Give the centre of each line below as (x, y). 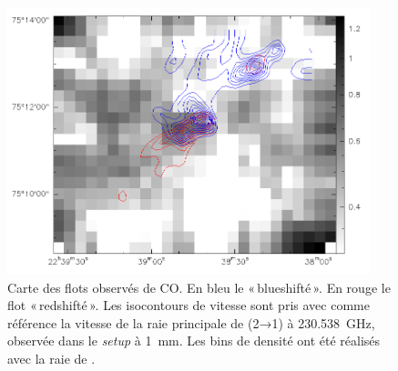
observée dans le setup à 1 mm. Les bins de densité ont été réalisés (194, 341)
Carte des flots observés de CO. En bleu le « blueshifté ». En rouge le (199, 287)
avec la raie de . (51, 358)
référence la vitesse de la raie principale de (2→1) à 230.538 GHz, (191, 322)
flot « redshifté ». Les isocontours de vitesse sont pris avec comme (189, 305)
